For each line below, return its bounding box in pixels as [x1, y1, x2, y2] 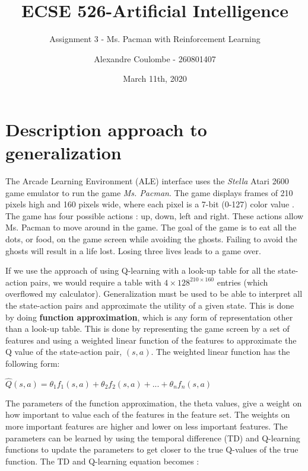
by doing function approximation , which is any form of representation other [5, 310, 293, 323]
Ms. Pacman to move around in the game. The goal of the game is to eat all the [5, 221, 297, 233]
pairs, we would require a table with [30, 275, 161, 288]
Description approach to [5, 117, 207, 141]
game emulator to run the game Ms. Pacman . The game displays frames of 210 [5, 186, 293, 198]
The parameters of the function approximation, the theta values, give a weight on [5, 396, 302, 409]
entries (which [217, 275, 268, 288]
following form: [5, 357, 60, 369]
